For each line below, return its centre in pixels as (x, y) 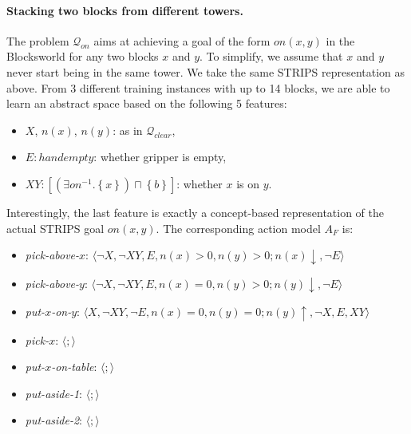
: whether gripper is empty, (160, 157)
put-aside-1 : (53, 393)
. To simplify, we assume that (271, 56)
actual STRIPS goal (55, 228)
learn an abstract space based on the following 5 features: (147, 103)
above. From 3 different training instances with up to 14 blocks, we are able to (198, 87)
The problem (38, 40)
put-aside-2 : (53, 420)
